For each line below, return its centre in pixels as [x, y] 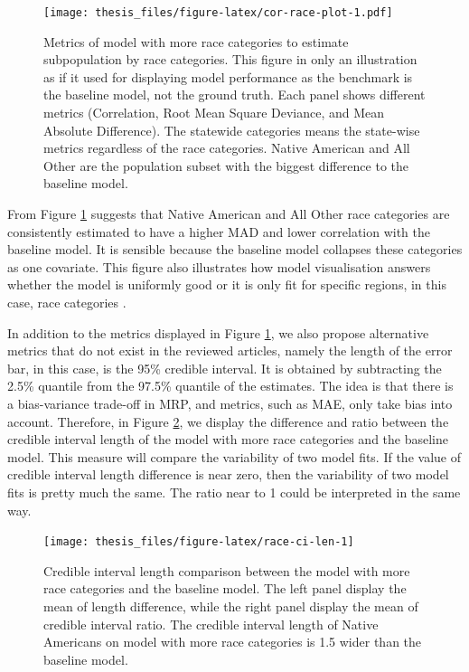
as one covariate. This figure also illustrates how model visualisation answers [219, 266]
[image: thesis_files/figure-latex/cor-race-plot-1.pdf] [218, 13]
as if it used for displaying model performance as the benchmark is [228, 76]
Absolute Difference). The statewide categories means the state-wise [232, 130]
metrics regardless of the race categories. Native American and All [227, 148]
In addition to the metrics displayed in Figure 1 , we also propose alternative [218, 332]
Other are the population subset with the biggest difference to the [226, 165]
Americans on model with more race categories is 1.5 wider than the [233, 642]
